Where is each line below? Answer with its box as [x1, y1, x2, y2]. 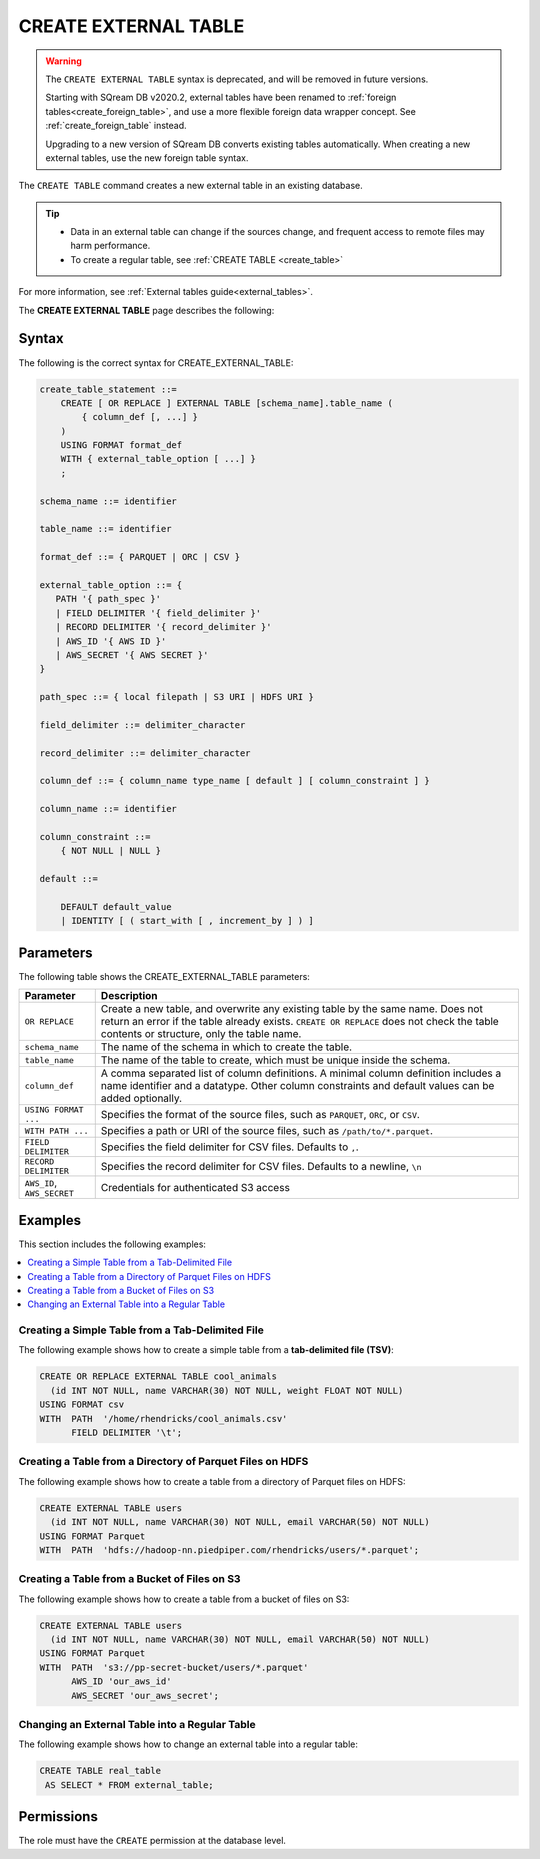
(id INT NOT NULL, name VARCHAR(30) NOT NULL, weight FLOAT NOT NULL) [50, 1385, 404, 1396]
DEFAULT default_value [60, 901, 172, 912]
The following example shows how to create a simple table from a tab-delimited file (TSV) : [18, 1344, 394, 1356]
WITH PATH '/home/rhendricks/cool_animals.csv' [39, 1413, 288, 1424]
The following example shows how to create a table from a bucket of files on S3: [18, 1593, 350, 1605]
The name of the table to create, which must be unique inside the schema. [100, 1053, 451, 1067]
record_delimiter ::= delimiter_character [39, 747, 251, 759]
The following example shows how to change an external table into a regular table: [18, 1738, 359, 1750]
